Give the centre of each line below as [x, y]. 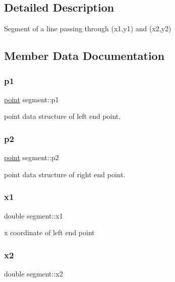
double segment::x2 [34, 274]
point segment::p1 [32, 99]
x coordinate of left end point [49, 232]
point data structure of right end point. [65, 174]
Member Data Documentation [84, 56]
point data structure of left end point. [63, 116]
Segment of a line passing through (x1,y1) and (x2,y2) [88, 28]
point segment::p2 [32, 157]
